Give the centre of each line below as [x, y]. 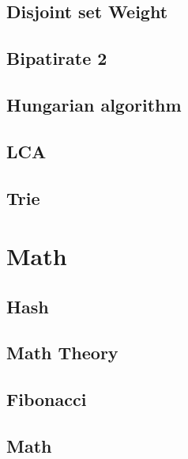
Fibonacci [47, 399]
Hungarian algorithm [94, 104]
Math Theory [62, 353]
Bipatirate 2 [57, 58]
